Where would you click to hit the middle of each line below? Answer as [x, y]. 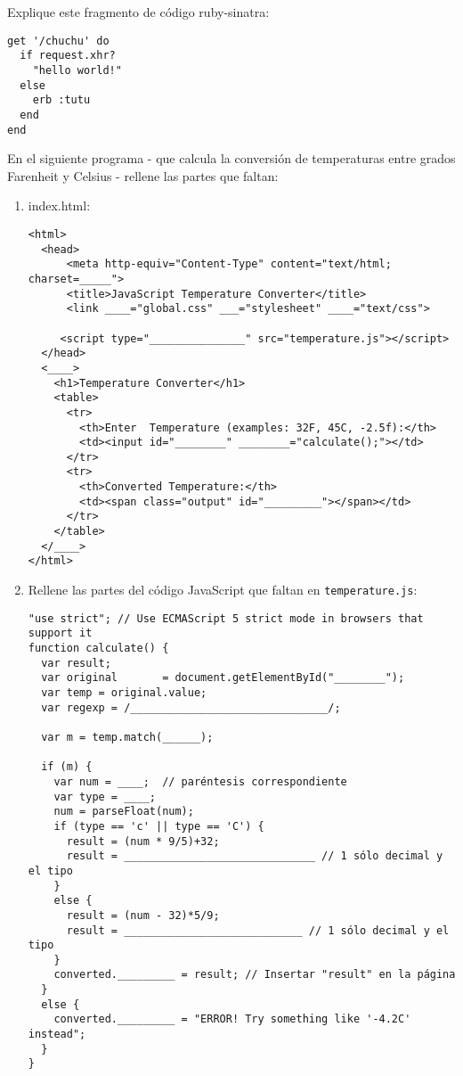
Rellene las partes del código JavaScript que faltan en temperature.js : [223, 590]
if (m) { [67, 767]
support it [60, 633]
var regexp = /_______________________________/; [191, 707]
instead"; [57, 1035]
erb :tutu [61, 100]
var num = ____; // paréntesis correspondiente [200, 781]
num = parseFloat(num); [124, 812]
